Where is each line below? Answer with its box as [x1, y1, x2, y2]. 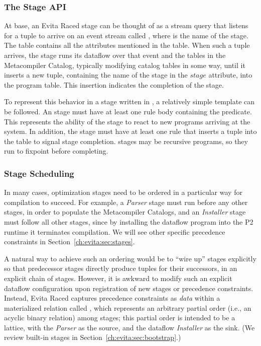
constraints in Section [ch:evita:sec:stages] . [4, 236, 135, 247]
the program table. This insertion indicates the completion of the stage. [4, 79, 224, 90]
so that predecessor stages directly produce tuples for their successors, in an [4, 263, 237, 273]
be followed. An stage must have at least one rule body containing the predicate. [4, 106, 252, 116]
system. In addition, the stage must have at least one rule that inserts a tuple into [4, 126, 257, 136]
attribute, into [208, 70, 252, 80]
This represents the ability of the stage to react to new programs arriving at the [4, 116, 250, 126]
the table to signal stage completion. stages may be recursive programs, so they [4, 135, 248, 146]
